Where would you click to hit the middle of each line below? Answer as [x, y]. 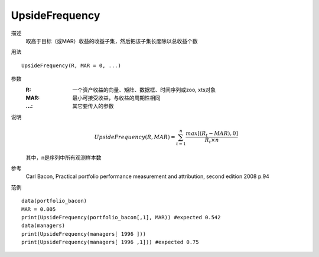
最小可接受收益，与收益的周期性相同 [116, 98]
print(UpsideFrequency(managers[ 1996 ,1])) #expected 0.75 [110, 242]
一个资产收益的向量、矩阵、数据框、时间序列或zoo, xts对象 [144, 90]
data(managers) [43, 226]
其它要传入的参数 [93, 106]
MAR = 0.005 [39, 209]
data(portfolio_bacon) [54, 201]
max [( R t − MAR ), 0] [212, 134]
